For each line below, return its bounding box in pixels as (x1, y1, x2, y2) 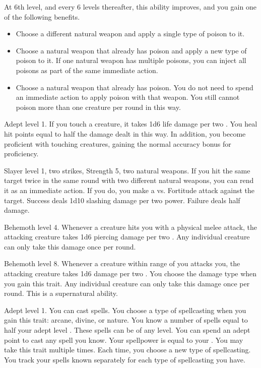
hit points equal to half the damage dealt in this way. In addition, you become (4, 128, 246, 139)
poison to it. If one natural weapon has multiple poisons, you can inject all (16, 55, 246, 66)
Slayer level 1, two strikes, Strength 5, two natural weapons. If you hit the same (4, 165, 250, 175)
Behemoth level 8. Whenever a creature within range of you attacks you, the (4, 258, 240, 269)
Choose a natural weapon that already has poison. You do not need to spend (16, 82, 253, 92)
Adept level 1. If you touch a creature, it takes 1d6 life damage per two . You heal (4, 118, 257, 129)
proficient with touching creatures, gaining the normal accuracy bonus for (4, 138, 231, 149)
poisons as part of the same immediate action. (16, 65, 158, 75)
